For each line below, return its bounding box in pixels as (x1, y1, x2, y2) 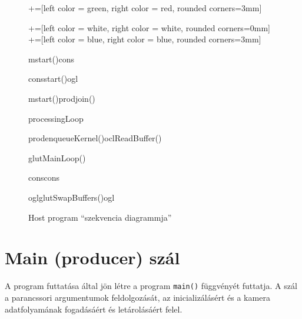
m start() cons (28, 52, 74, 65)
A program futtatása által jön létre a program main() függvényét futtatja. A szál (5, 280, 297, 292)
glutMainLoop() (28, 151, 86, 164)
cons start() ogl (28, 72, 78, 85)
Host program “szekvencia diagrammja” (28, 211, 172, 223)
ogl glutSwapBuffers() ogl (28, 191, 115, 203)
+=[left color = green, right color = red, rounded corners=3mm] (28, 2, 262, 14)
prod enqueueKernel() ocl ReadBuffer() (28, 132, 162, 144)
